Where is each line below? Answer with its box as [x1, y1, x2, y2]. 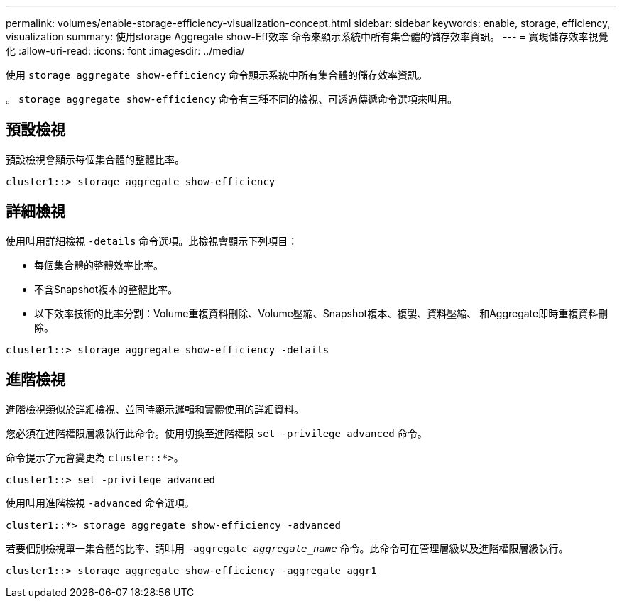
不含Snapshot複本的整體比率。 [34, 282, 178, 295]
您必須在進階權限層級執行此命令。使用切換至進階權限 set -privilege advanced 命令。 [6, 427, 427, 439]
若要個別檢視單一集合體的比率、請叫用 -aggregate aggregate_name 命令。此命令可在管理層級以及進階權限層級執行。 [6, 542, 569, 554]
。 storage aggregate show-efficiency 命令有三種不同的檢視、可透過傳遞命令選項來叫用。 [6, 93, 458, 105]
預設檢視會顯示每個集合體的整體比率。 [6, 153, 185, 165]
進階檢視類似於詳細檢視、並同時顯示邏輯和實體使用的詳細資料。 [6, 402, 304, 415]
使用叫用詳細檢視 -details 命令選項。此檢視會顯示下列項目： [6, 234, 298, 247]
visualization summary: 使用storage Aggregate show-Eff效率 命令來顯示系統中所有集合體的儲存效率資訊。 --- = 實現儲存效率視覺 [6, 31, 609, 43]
